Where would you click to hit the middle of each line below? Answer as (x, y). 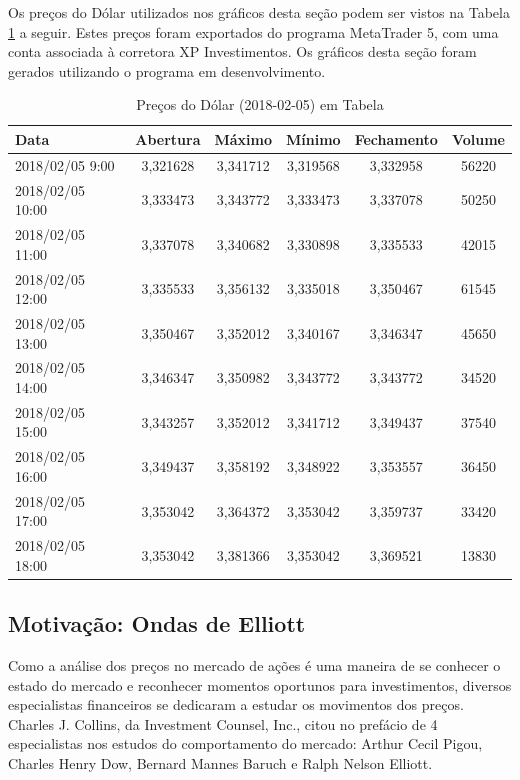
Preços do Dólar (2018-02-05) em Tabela (260, 104)
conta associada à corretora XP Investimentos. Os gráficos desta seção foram (242, 51)
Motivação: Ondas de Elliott (157, 623)
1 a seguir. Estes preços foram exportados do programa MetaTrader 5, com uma (253, 31)
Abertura (168, 138)
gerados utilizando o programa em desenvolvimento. (167, 70)
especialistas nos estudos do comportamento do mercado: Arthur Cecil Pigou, (245, 743)
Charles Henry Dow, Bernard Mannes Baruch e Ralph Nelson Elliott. (220, 763)
